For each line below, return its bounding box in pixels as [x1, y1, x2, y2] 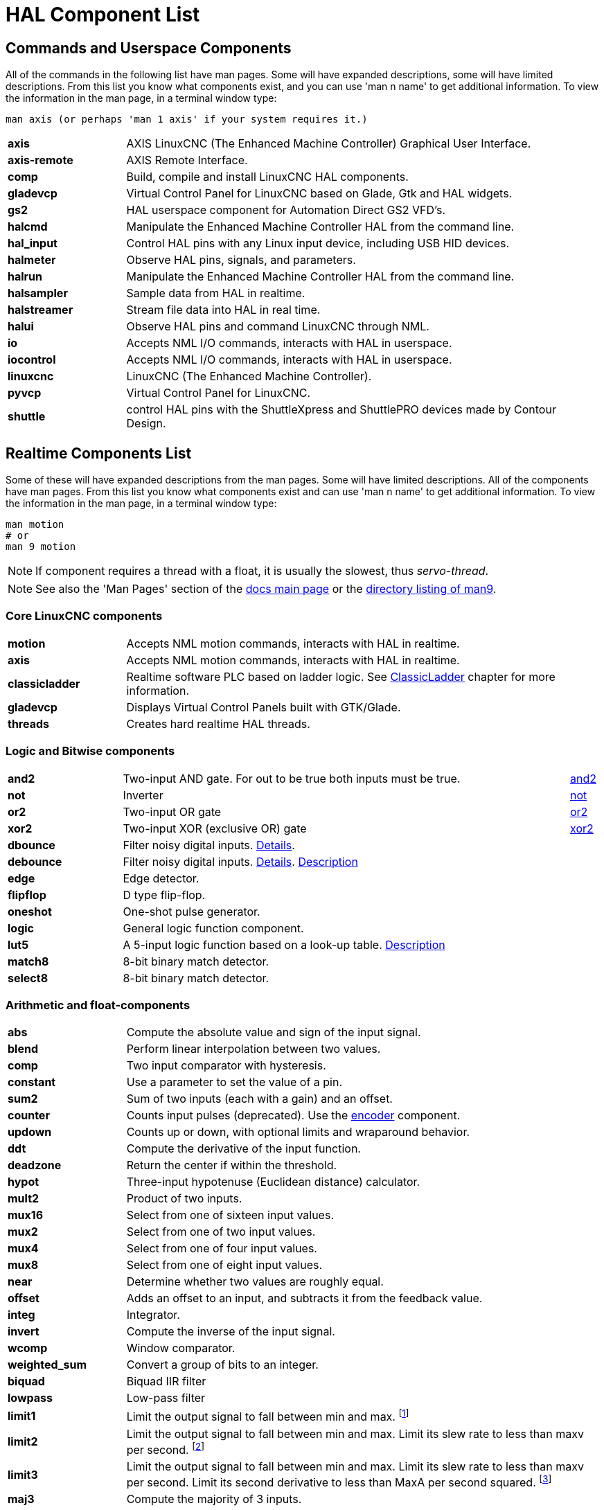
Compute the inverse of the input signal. [126, 1324, 335, 1339]
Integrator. [126, 1308, 180, 1322]
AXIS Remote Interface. [126, 153, 248, 168]
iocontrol [8, 353, 56, 367]
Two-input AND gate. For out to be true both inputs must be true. [123, 771, 461, 785]
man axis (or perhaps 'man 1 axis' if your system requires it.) [6, 114, 368, 125]
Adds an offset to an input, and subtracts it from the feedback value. [126, 1291, 483, 1306]
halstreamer [8, 303, 73, 317]
